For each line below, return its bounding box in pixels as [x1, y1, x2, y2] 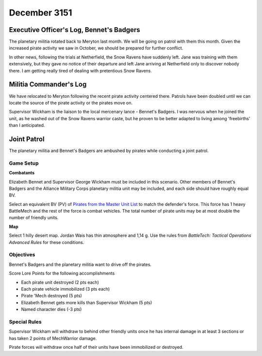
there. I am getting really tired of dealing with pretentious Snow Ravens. [9, 68, 152, 74]
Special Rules [9, 318, 42, 325]
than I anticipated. [9, 123, 45, 128]
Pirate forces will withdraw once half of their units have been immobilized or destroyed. [9, 344, 184, 350]
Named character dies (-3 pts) [21, 307, 82, 312]
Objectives [9, 251, 35, 258]
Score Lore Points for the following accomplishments [9, 270, 115, 276]
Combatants [9, 170, 35, 176]
